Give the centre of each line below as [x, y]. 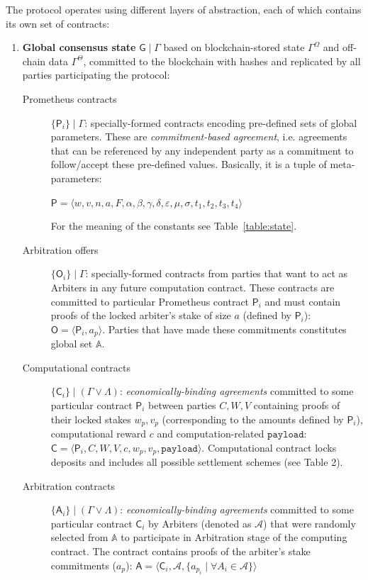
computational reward [99, 433]
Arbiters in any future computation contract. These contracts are [193, 287]
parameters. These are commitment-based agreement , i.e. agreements [199, 136]
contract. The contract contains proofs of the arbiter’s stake [180, 551]
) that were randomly [310, 523]
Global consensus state [79, 47]
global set [72, 344]
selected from [79, 537]
